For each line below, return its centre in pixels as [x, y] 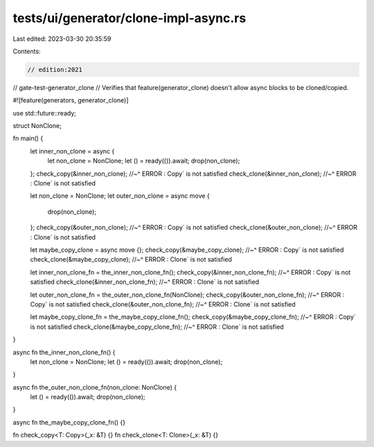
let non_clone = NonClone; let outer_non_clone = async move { [120, 196]
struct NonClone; [37, 126]
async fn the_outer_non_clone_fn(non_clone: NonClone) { [95, 387]
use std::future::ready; [44, 113]
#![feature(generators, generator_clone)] [71, 100]
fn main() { [28, 138]
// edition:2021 [55, 70]
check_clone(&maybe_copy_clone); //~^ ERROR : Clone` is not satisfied [131, 259]
